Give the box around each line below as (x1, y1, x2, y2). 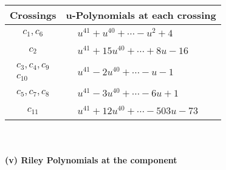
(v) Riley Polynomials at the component (5, 153, 177, 166)
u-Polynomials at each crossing (66, 8, 216, 22)
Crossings (10, 8, 56, 22)
